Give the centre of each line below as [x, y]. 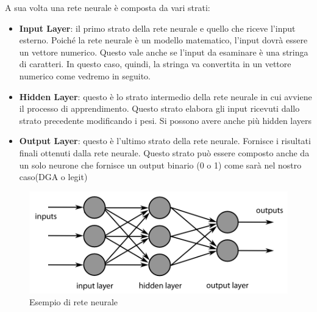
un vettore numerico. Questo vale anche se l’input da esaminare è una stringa [164, 52]
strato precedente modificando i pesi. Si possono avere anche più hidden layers [166, 120]
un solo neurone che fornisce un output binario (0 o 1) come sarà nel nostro [160, 165]
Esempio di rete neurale [74, 302]
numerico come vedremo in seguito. [85, 75]
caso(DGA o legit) [53, 177]
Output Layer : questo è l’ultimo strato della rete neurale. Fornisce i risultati [165, 141]
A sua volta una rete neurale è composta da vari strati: [108, 7]
